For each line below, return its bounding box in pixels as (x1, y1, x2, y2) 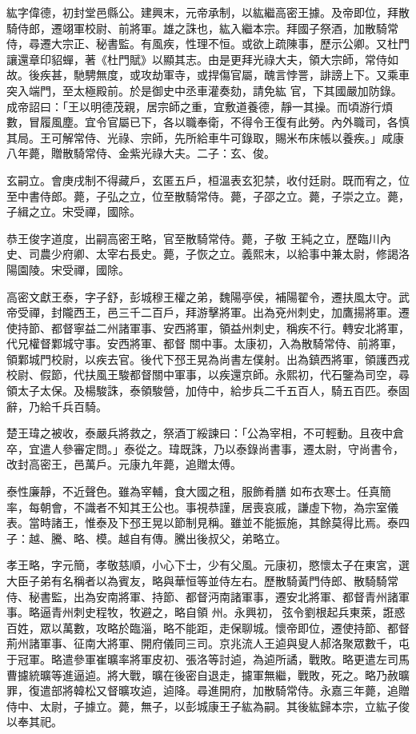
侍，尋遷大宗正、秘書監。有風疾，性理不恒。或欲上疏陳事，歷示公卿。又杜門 (6, 35, 410, 52)
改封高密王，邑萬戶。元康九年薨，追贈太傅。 (6, 456, 242, 473)
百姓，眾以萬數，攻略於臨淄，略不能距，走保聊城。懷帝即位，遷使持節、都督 (6, 619, 410, 636)
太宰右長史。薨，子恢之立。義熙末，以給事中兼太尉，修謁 (95, 245, 398, 262)
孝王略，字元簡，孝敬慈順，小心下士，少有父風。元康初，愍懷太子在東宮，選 (6, 556, 410, 573)
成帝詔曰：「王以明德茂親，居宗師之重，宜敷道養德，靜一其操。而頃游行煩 (6, 98, 393, 114)
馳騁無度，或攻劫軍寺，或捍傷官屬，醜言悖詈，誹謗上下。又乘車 (73, 66, 410, 83)
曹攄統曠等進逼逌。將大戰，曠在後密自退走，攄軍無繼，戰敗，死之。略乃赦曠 (6, 666, 410, 683)
